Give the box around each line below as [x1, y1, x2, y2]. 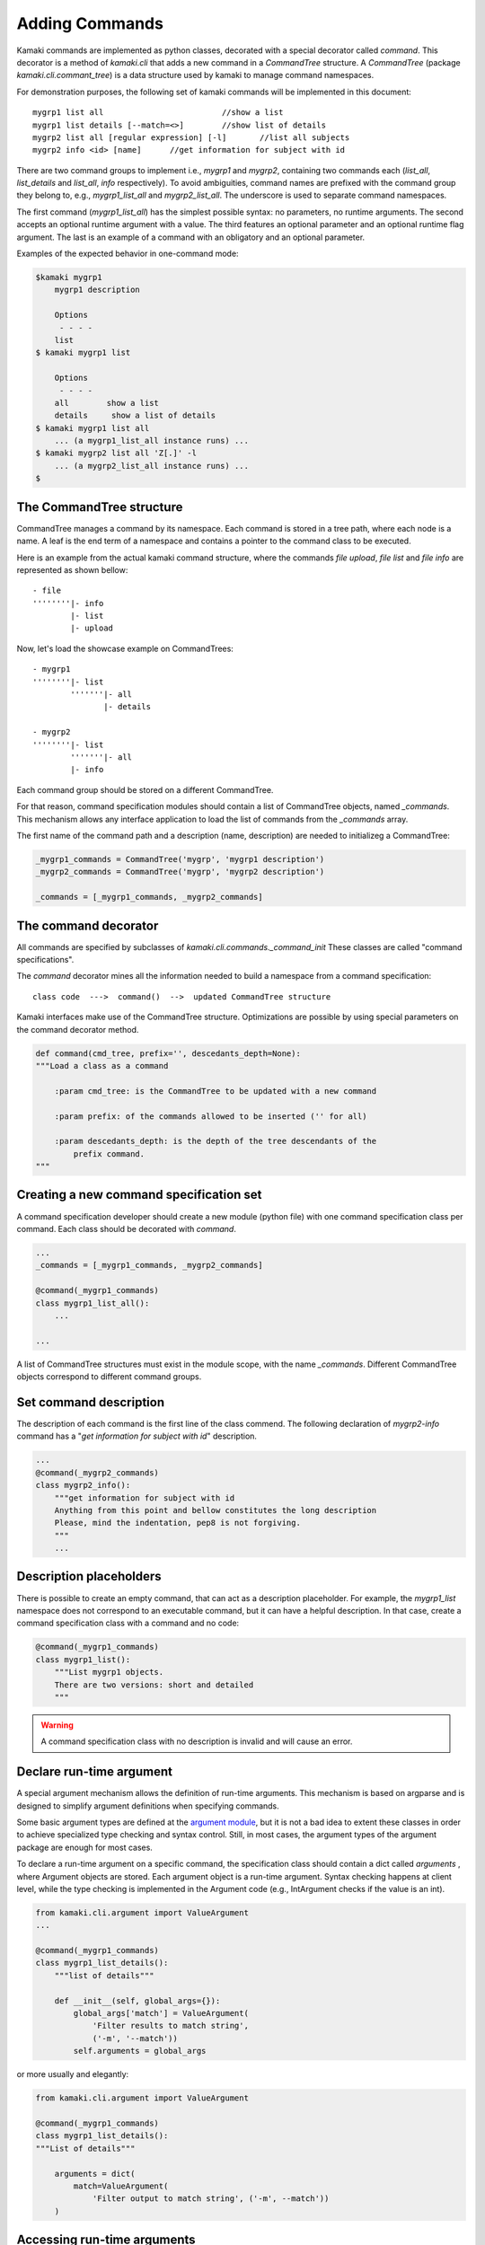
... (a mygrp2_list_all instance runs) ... [54, 461, 249, 471]
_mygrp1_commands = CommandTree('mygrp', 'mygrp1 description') [35, 854, 325, 864]
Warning [40, 1720, 74, 1730]
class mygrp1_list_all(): [35, 1298, 150, 1308]
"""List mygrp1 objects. [54, 1667, 164, 1677]
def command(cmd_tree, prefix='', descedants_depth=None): [35, 1048, 301, 1059]
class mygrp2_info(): [35, 1480, 131, 1491]
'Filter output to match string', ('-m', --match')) [92, 2194, 330, 2204]
